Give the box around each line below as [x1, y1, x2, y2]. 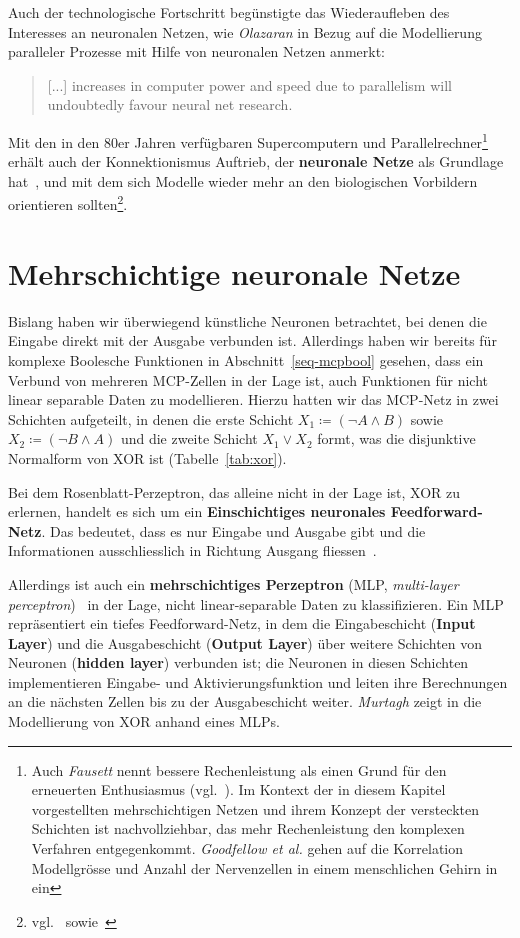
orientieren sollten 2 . [8, 191, 128, 215]
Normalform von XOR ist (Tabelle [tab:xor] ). [8, 447, 287, 468]
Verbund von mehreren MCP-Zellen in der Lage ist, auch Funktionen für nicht [8, 369, 489, 390]
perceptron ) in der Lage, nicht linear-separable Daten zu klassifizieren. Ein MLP [8, 593, 504, 614]
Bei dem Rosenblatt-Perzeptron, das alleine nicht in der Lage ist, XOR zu [8, 481, 461, 502]
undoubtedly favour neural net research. [47, 94, 293, 115]
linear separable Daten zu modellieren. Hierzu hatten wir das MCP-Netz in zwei [8, 389, 499, 410]
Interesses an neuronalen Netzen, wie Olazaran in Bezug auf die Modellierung [8, 21, 482, 42]
